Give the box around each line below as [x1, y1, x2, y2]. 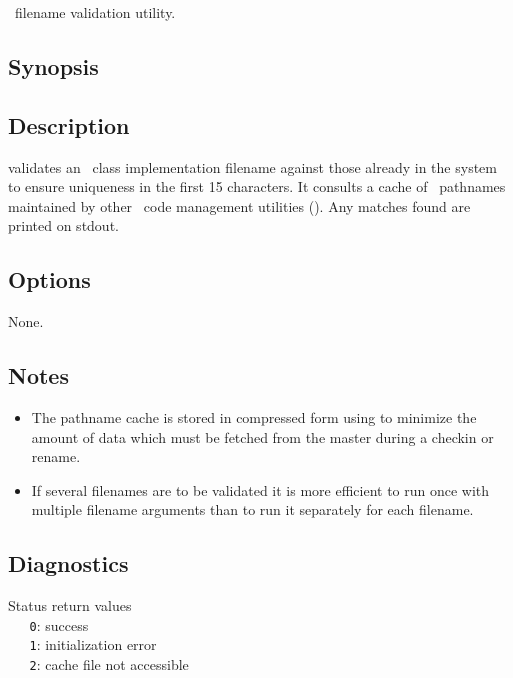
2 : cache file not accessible [29, 654, 189, 675]
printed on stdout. [8, 215, 119, 236]
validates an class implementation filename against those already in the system [8, 156, 497, 177]
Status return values [8, 595, 132, 616]
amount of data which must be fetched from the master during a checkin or [31, 426, 494, 447]
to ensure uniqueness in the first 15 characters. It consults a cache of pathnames [8, 176, 506, 197]
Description [8, 109, 130, 140]
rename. [31, 446, 81, 467]
